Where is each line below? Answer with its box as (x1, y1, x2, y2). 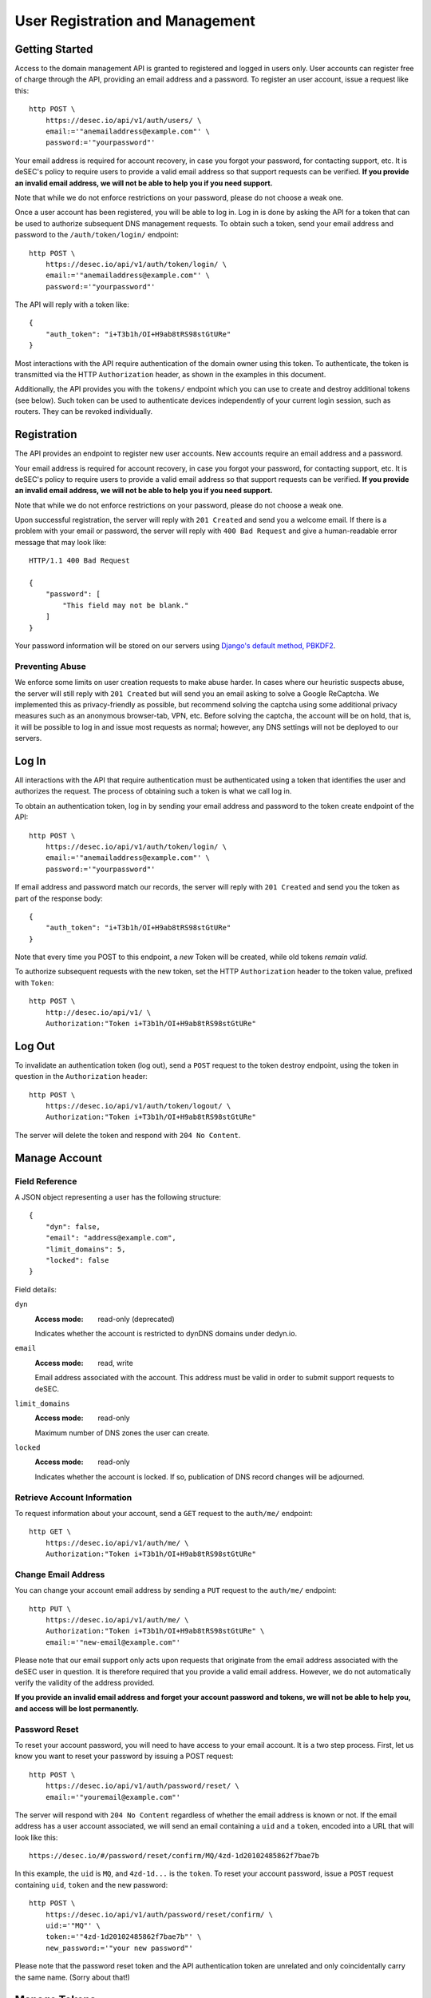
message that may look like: (14, 537, 107, 547)
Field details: (14, 1284, 57, 1294)
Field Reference (14, 1176, 77, 1187)
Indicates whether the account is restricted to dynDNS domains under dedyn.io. (34, 1328, 298, 1338)
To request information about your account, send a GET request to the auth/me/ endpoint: (14, 1508, 313, 1518)
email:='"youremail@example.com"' (45, 1793, 181, 1801)
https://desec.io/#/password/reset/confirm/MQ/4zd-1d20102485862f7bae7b (29, 1851, 319, 1861)
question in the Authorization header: (14, 1072, 148, 1081)
